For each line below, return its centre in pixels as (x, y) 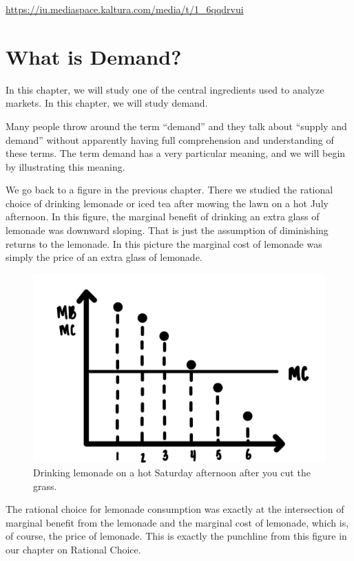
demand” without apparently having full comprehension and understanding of (170, 139)
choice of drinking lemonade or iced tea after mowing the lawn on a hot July (167, 203)
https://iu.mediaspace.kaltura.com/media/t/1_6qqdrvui (125, 9)
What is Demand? (94, 56)
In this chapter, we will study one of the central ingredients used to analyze (165, 89)
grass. (45, 486)
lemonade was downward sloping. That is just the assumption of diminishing (167, 230)
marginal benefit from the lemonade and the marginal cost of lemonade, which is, (177, 522)
